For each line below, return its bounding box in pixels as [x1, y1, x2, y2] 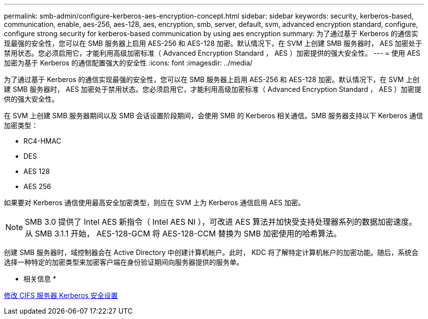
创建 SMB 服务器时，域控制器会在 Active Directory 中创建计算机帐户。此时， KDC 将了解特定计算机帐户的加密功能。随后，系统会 [4, 248, 419, 256]
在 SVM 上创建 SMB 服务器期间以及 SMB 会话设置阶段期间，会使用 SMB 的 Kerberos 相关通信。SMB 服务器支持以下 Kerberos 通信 [4, 111, 423, 120]
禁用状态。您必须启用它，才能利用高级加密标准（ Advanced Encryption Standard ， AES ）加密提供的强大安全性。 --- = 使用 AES [4, 49, 421, 57]
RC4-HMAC [23, 137, 62, 145]
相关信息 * [23, 275, 56, 283]
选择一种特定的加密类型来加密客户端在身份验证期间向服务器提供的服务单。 [4, 258, 243, 266]
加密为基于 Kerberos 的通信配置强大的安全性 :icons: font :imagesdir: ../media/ [4, 59, 253, 67]
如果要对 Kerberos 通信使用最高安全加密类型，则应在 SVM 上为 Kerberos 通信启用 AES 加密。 [4, 198, 305, 207]
